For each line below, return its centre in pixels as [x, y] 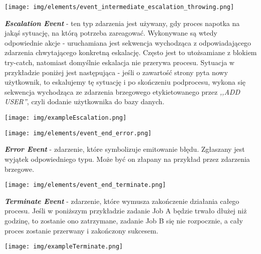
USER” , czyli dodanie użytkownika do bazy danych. [85, 101]
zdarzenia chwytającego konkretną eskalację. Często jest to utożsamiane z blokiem [131, 52]
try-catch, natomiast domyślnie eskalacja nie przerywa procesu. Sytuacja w [119, 62]
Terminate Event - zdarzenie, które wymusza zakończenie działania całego [122, 201]
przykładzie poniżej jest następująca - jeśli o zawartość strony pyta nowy [116, 72]
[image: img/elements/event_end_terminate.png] [85, 185]
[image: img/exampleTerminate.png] [64, 247]
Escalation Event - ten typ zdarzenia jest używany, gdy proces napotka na [122, 23]
